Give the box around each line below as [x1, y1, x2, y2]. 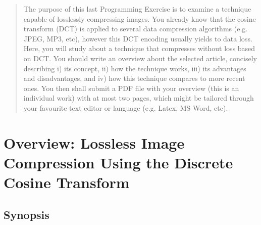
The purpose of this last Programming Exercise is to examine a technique [23, 4, 251, 14]
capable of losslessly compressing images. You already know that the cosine [23, 13, 256, 24]
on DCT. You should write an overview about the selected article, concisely [23, 53, 257, 63]
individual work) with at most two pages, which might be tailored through [23, 93, 254, 103]
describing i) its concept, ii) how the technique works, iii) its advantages [23, 63, 246, 73]
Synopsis [4, 206, 49, 222]
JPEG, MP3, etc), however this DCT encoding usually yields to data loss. [23, 33, 252, 43]
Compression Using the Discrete [4, 152, 233, 172]
